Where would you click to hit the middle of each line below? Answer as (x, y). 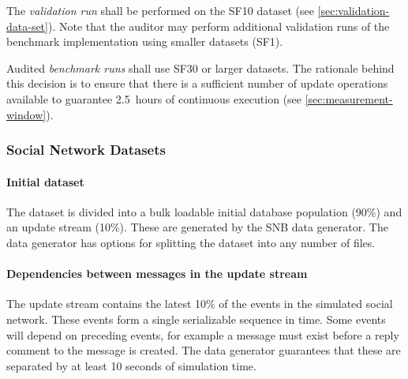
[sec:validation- (354, 10)
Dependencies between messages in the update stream (157, 274)
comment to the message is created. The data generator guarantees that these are (204, 350)
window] (26, 114)
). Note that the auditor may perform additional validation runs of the (219, 26)
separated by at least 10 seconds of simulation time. (131, 365)
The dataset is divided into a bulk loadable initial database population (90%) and (204, 211)
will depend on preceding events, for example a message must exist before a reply (203, 334)
